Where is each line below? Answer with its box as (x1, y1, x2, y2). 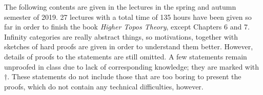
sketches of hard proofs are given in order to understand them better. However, (4, 41, 253, 52)
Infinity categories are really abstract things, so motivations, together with (4, 31, 238, 42)
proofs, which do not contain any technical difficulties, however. (4, 81, 204, 91)
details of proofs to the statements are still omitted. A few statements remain (4, 51, 247, 61)
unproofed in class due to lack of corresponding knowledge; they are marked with (4, 61, 259, 72)
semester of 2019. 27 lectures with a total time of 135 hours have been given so (4, 11, 252, 22)
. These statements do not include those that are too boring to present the (7, 71, 241, 82)
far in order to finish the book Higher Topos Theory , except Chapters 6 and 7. (4, 21, 250, 32)
